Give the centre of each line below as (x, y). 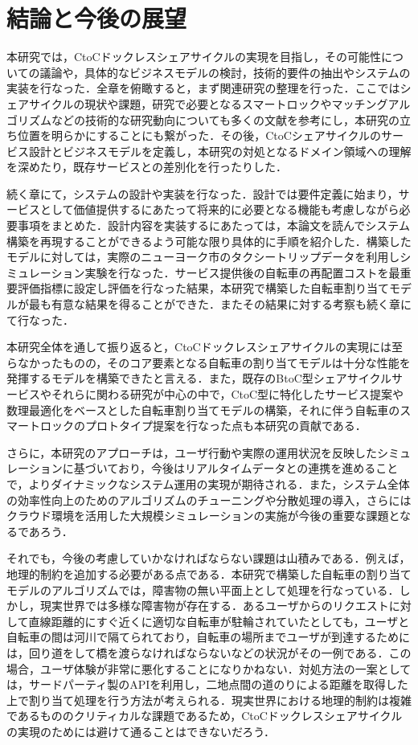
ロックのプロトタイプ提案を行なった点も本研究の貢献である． (203, 426)
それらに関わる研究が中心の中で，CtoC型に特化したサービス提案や (227, 394)
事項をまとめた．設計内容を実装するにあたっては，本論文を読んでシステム (213, 225)
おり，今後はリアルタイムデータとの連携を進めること (258, 468)
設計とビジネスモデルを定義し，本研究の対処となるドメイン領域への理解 (220, 151)
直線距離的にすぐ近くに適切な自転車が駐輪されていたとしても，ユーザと (219, 621)
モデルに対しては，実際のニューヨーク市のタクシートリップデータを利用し (203, 257)
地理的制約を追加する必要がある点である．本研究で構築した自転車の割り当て (209, 573)
